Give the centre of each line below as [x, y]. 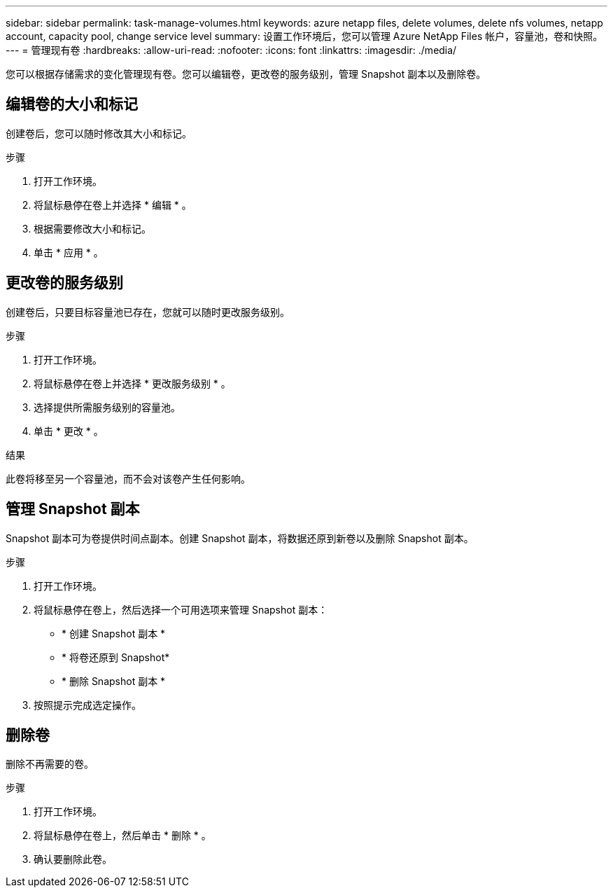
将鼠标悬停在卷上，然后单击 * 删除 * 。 [122, 836]
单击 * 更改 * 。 [69, 431]
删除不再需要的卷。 [50, 764]
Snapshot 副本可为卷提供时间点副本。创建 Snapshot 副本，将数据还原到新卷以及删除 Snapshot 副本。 [240, 538]
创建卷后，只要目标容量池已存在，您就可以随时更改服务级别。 [148, 312]
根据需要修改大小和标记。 [92, 228]
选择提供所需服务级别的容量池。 [107, 407]
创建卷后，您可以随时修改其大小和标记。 [99, 133]
